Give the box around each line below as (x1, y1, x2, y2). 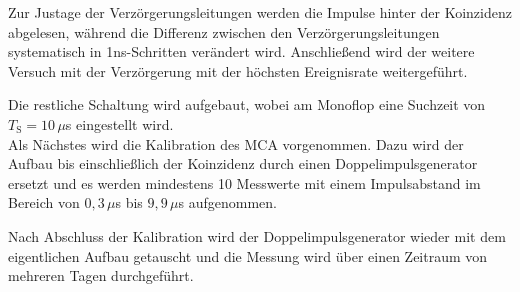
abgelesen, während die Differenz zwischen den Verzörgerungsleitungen (8, 21, 440, 42)
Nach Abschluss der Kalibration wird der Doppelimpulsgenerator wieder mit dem (8, 225, 506, 246)
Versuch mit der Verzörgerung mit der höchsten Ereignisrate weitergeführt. (8, 60, 468, 81)
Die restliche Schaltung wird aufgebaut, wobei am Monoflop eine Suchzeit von (8, 94, 486, 115)
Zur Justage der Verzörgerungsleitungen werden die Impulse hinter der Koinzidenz (8, 2, 512, 22)
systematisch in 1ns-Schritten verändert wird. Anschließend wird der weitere (8, 41, 475, 62)
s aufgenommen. (178, 192, 277, 213)
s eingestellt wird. (65, 113, 174, 134)
